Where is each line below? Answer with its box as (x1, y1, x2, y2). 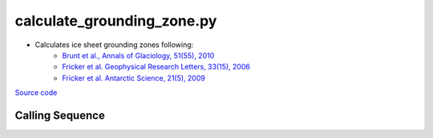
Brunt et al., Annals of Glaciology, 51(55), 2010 (62, 50, 215, 60)
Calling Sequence (14, 108, 106, 122)
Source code (14, 88, 58, 97)
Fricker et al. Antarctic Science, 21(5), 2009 (62, 73, 206, 83)
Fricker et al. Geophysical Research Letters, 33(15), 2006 (62, 62, 250, 72)
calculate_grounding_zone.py (14, 12, 217, 30)
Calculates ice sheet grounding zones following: (34, 40, 194, 49)
